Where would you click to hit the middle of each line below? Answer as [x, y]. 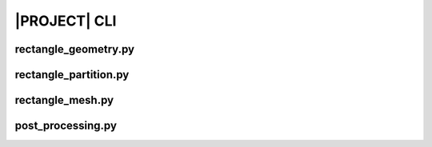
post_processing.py [66, 126]
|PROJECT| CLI [66, 21]
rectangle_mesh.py [64, 100]
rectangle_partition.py [72, 75]
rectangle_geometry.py [75, 49]
